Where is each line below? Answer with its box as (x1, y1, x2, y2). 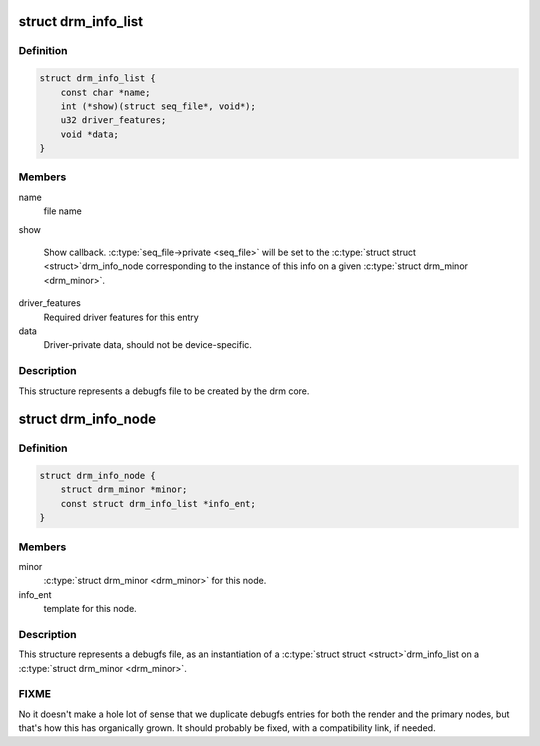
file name (43, 205, 82, 217)
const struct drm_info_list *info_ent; (60, 498, 257, 509)
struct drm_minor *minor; (60, 484, 188, 495)
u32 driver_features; (60, 115, 167, 126)
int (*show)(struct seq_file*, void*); (60, 100, 257, 112)
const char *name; (60, 86, 151, 98)
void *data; (60, 128, 120, 140)
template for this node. (43, 603, 137, 615)
